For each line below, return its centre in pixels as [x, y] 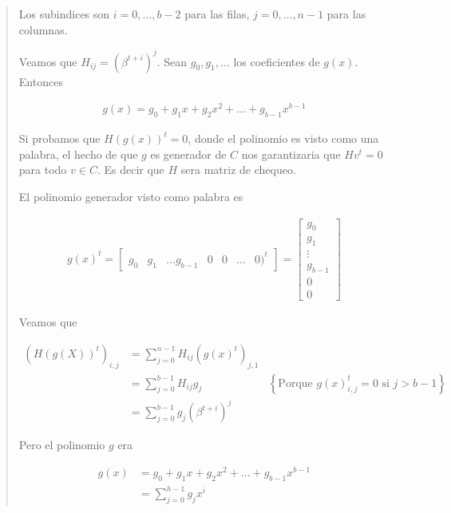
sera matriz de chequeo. [238, 170]
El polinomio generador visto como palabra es [131, 196]
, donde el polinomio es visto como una [283, 138]
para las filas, [217, 14]
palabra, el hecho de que [78, 154]
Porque [295, 383]
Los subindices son [64, 14]
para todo [43, 170]
